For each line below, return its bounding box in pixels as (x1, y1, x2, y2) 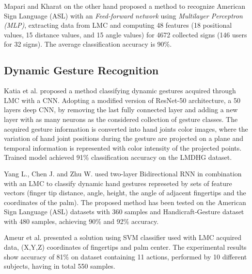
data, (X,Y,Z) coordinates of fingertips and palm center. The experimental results (4, 242, 247, 252)
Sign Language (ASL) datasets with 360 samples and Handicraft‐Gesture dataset (4, 206, 244, 217)
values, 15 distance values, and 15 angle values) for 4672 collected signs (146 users (4, 29, 247, 39)
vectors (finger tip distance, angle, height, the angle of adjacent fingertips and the (4, 188, 246, 198)
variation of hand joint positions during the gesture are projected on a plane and (4, 133, 243, 143)
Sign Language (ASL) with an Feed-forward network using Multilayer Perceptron (4, 10, 243, 20)
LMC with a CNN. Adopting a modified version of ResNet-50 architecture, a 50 (4, 95, 240, 105)
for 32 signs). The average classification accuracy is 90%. (4, 39, 172, 49)
